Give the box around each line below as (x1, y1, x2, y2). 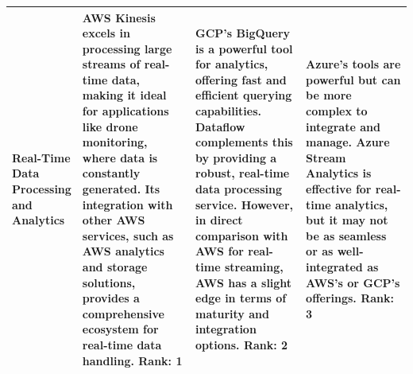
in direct (195, 212, 243, 228)
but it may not (306, 212, 388, 228)
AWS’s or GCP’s (306, 274, 400, 290)
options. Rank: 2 (195, 336, 288, 353)
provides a (82, 290, 140, 306)
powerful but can (306, 71, 401, 88)
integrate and (306, 118, 380, 134)
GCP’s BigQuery (195, 25, 291, 41)
